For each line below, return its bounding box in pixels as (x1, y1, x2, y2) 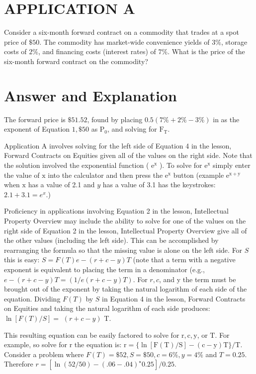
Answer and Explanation (4, 85, 177, 105)
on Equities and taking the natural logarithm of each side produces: (4, 303, 210, 313)
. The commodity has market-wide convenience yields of (39, 36, 210, 47)
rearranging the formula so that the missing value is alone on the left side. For (4, 244, 243, 255)
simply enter (213, 160, 251, 170)
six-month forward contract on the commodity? (4, 56, 148, 66)
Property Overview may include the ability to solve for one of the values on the (4, 215, 246, 225)
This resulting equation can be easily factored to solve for (4, 329, 179, 340)
